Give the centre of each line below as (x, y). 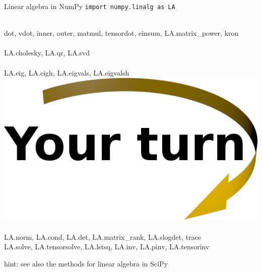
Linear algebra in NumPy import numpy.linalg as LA (90, 6)
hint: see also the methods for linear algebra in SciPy (86, 264)
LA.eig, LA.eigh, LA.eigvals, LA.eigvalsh (67, 72)
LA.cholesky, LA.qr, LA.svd (47, 53)
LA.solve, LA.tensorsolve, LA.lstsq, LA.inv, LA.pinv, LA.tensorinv (107, 247)
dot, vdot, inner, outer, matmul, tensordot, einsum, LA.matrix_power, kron (121, 33)
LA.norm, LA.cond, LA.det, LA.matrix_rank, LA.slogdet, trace (103, 236)
